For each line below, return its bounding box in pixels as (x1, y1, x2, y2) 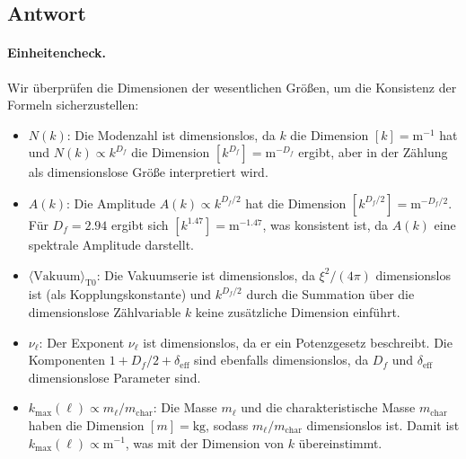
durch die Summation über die (246, 285, 415, 304)
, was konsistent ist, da (262, 215, 388, 234)
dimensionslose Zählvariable (28, 302, 181, 321)
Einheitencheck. (7, 43, 107, 62)
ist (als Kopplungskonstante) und (28, 285, 212, 304)
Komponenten (28, 350, 105, 369)
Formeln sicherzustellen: (7, 95, 139, 114)
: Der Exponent (39, 332, 125, 351)
